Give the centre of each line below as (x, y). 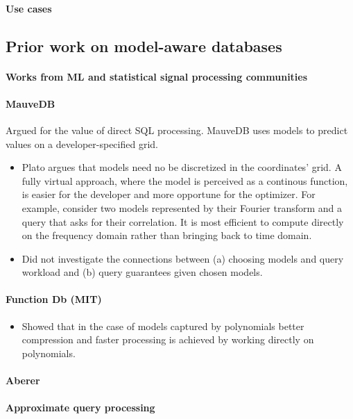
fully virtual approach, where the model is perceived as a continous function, (185, 180)
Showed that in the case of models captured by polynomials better (163, 326)
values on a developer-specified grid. (82, 143)
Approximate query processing (80, 408)
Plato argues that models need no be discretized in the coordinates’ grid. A (182, 167)
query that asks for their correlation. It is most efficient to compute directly (183, 221)
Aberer (23, 380)
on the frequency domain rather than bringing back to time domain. (167, 235)
